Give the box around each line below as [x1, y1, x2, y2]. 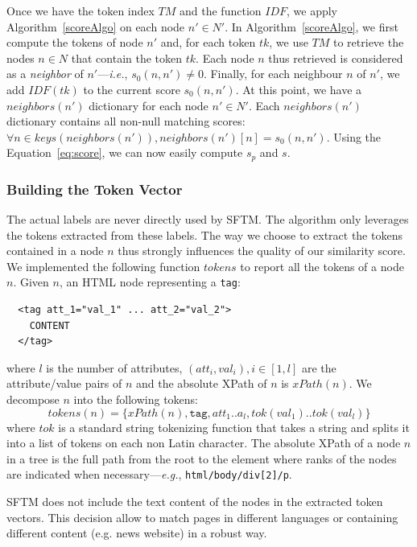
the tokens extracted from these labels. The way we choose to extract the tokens [6, 226, 403, 243]
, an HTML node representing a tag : [59, 273, 241, 290]
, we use [269, 34, 308, 51]
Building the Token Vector [6, 179, 183, 199]
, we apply [287, 2, 338, 19]
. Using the [326, 128, 382, 145]
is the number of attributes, [46, 359, 183, 376]
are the [301, 359, 336, 376]
